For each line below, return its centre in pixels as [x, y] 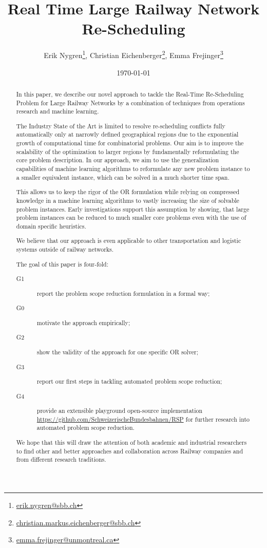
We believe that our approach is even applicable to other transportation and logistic [129, 241]
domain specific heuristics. [51, 226]
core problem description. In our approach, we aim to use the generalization [118, 160]
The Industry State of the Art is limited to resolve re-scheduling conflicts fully [121, 126]
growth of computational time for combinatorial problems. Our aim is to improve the [130, 143]
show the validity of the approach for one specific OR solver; [118, 352]
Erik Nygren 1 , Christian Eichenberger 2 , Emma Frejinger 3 [133, 54]
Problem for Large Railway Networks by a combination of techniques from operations [130, 102]
